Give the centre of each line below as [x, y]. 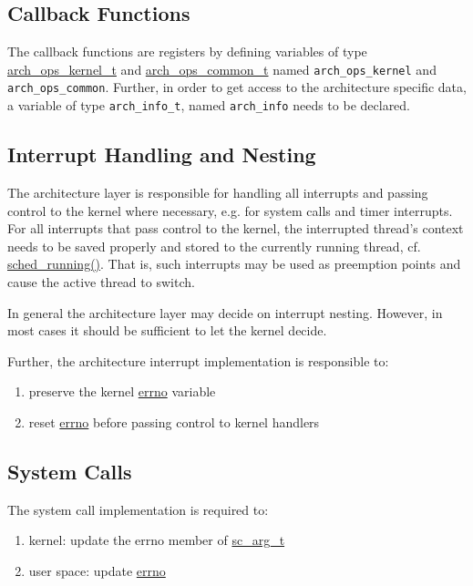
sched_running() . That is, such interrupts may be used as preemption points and [234, 264]
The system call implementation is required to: [138, 509]
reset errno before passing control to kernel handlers [174, 422]
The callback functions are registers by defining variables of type [187, 51]
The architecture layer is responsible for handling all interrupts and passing [218, 192]
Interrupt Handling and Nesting [162, 154]
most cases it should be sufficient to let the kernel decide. [167, 330]
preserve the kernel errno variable [122, 391]
